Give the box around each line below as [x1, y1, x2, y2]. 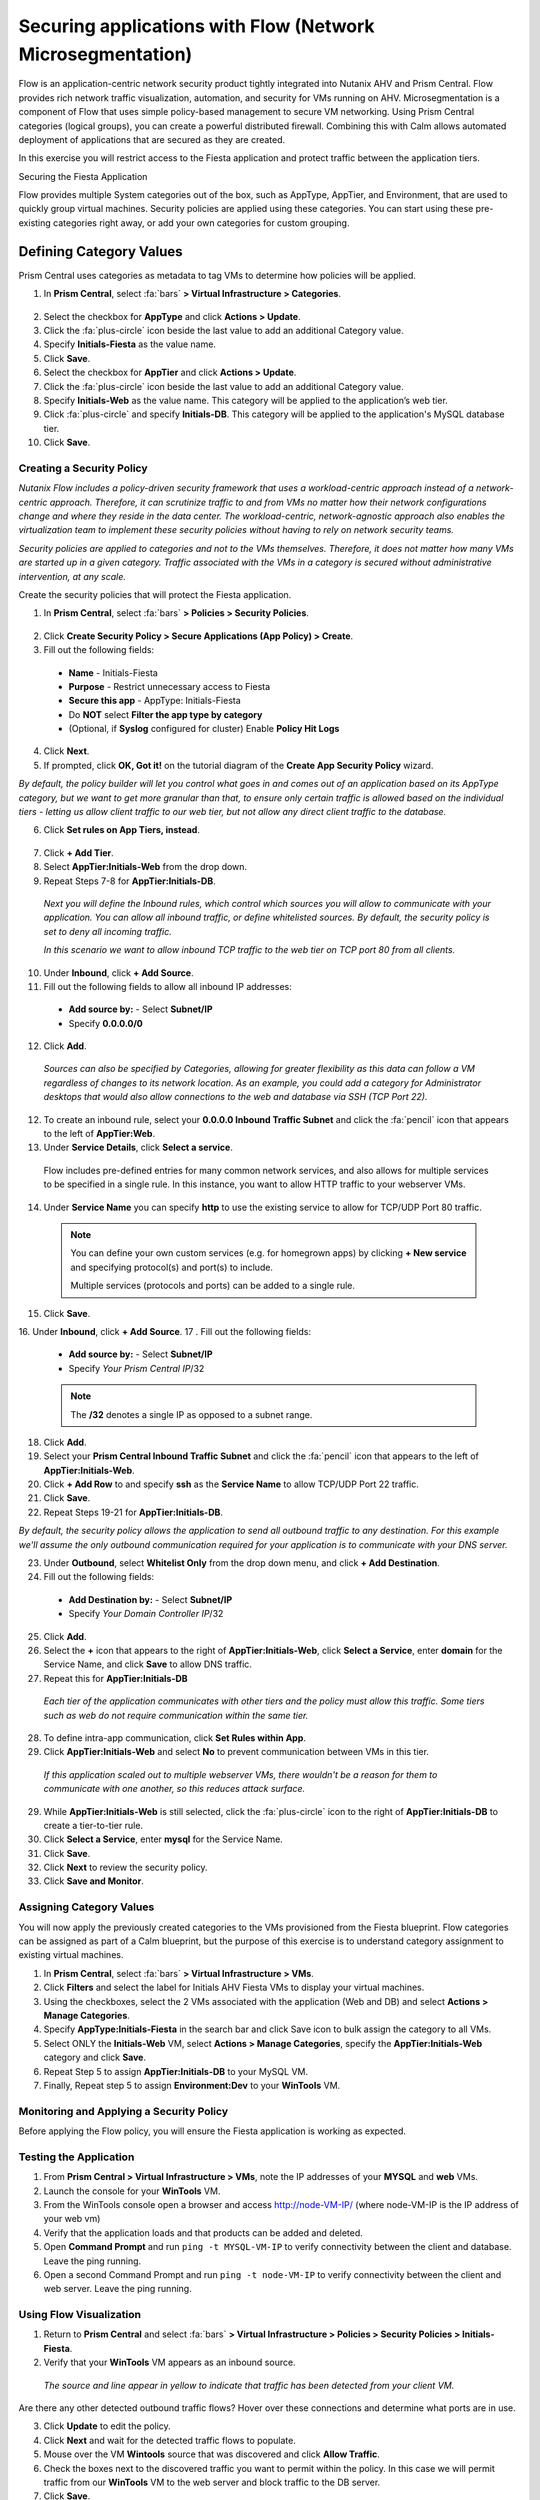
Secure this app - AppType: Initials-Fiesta [68, 695, 242, 707]
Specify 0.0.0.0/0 [68, 1017, 144, 1029]
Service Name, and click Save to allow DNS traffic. [43, 1658, 252, 1670]
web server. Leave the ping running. [43, 2283, 192, 2295]
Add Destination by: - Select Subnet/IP [68, 1593, 233, 1605]
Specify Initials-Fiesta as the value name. [43, 338, 217, 350]
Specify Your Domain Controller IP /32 [68, 1608, 224, 1620]
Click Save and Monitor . [43, 1875, 144, 1887]
